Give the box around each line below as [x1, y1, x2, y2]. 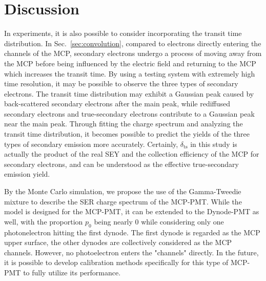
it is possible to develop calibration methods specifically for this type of [4, 257, 229, 268]
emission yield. [4, 168, 50, 179]
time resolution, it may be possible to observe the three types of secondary [4, 78, 238, 89]
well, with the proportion [4, 216, 83, 227]
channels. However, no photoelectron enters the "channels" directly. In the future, [4, 247, 259, 257]
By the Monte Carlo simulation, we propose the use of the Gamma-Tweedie [4, 186, 241, 197]
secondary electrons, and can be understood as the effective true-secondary [4, 158, 239, 169]
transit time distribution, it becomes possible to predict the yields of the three [4, 128, 250, 139]
